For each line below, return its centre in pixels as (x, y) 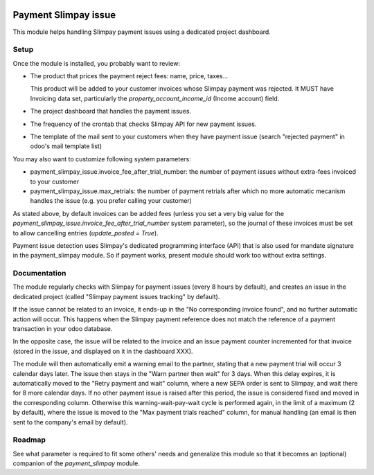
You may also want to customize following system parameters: (102, 159)
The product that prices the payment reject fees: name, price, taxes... (129, 76)
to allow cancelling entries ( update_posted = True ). (86, 233)
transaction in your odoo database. (63, 329)
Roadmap (29, 440)
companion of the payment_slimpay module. (76, 463)
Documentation (39, 274)
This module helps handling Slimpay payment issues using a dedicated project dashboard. (142, 32)
